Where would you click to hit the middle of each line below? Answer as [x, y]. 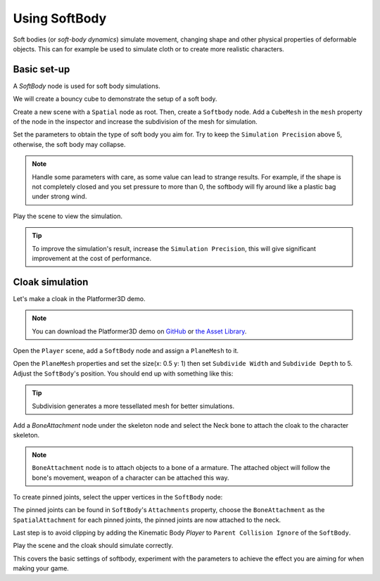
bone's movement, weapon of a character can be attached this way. [131, 478]
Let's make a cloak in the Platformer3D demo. [79, 298]
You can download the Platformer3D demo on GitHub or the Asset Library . [139, 331]
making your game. [41, 568]
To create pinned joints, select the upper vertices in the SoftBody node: [118, 497]
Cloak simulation [51, 282]
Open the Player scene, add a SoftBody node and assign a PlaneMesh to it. [126, 351]
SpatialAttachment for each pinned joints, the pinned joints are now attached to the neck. [147, 520]
